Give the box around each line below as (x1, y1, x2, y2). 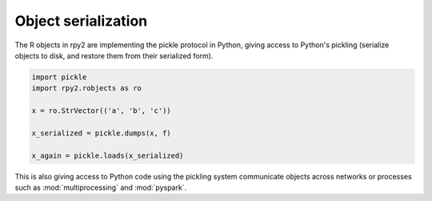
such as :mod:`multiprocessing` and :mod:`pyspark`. (14, 183, 187, 192)
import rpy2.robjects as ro (31, 84, 142, 93)
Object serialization (14, 12, 148, 30)
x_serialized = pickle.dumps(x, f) (31, 128, 171, 138)
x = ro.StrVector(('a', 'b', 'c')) (31, 107, 171, 115)
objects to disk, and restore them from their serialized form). (14, 50, 214, 60)
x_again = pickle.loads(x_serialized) (31, 151, 184, 160)
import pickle (31, 72, 87, 82)
